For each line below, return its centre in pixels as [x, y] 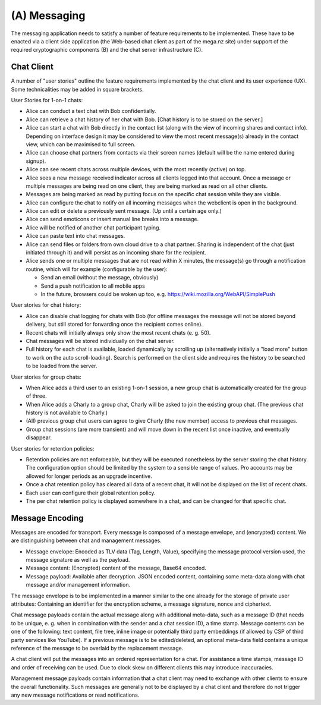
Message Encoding [47, 518]
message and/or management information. [78, 585]
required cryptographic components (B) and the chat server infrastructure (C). [107, 50]
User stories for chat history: [46, 305]
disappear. [39, 438]
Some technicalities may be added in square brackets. [77, 89]
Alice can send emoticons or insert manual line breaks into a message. [112, 219]
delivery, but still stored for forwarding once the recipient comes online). [114, 325]
